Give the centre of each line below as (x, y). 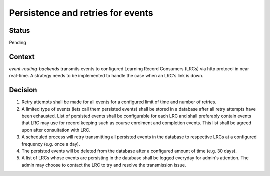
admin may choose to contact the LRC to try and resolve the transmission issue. (104, 165)
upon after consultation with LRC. (56, 130)
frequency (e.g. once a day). (51, 144)
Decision (23, 90)
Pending (18, 43)
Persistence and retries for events (81, 13)
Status (20, 31)
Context (22, 57)
